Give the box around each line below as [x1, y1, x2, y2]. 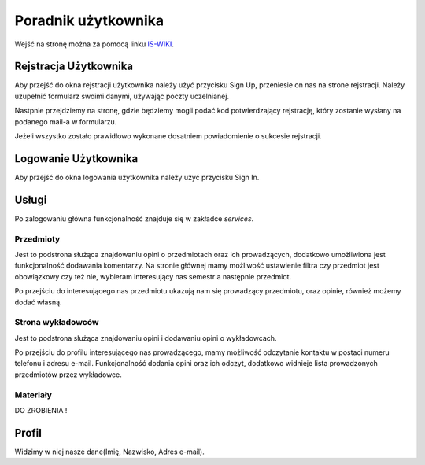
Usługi [14, 193, 47, 206]
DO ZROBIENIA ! [14, 405, 68, 415]
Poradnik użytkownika [14, 12, 164, 29]
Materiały [14, 389, 53, 400]
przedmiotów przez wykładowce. [14, 370, 122, 379]
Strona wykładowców [14, 317, 99, 328]
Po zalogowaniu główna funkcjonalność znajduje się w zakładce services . [14, 213, 254, 223]
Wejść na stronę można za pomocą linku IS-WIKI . [14, 39, 175, 49]
